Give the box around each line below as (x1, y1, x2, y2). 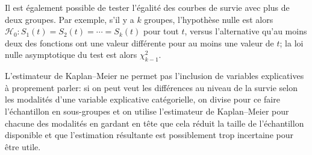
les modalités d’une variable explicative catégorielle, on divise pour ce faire (5, 93, 280, 106)
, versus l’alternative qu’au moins (184, 25, 307, 37)
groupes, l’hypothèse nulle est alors (144, 13, 273, 25)
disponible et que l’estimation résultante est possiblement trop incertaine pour (5, 128, 293, 141)
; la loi (279, 36, 304, 49)
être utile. (5, 140, 41, 153)
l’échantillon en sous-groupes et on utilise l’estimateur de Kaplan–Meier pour (5, 104, 289, 117)
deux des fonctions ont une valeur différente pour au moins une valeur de (5, 36, 274, 49)
